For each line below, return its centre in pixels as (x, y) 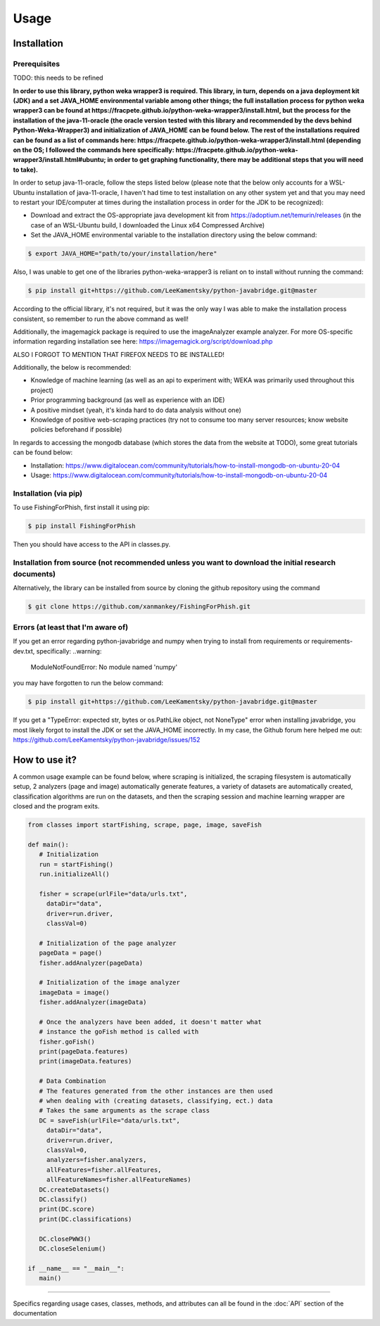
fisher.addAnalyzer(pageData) (91, 963)
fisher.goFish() (67, 1042)
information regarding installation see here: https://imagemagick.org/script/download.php (143, 342)
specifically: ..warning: (69, 651)
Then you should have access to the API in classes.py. (92, 544)
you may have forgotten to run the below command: (88, 683)
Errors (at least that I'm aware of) (71, 627)
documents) (34, 574)
